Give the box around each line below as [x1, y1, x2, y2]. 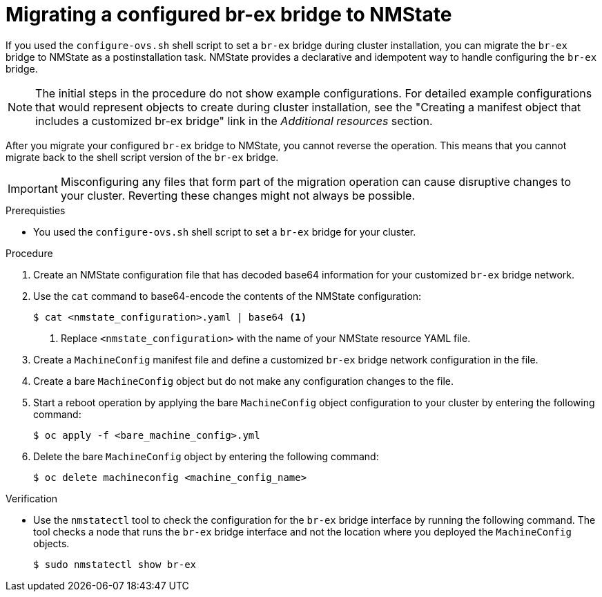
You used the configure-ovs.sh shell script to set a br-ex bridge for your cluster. [33, 225, 416, 238]
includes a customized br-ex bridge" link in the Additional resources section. [35, 113, 433, 128]
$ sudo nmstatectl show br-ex [33, 558, 197, 570]
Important [8, 181, 58, 196]
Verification [6, 492, 58, 504]
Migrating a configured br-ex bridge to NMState [6, 3, 452, 26]
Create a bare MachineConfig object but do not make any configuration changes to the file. [33, 375, 454, 387]
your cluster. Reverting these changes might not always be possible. [60, 188, 416, 202]
